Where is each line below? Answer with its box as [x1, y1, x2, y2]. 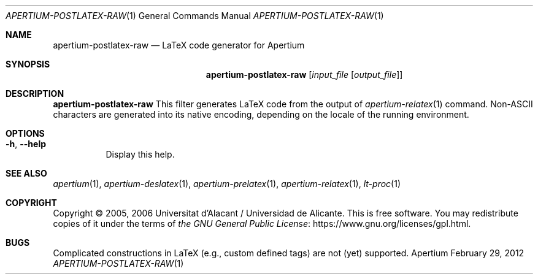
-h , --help [6, 139, 47, 149]
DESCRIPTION [6, 88, 64, 99]
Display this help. [106, 149, 175, 159]
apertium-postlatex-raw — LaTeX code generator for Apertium [53, 40, 305, 50]
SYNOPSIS [6, 59, 50, 69]
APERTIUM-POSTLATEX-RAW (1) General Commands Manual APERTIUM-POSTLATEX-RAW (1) [6, 10, 384, 21]
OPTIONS [6, 128, 45, 139]
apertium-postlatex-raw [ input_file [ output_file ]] [206, 69, 403, 80]
